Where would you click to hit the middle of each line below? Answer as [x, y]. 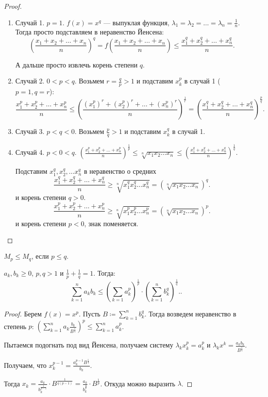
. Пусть [90, 313]
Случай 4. [30, 152]
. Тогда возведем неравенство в [190, 313]
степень [15, 326]
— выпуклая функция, [136, 22]
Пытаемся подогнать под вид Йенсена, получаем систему [89, 345]
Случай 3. [30, 131]
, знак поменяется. [111, 223]
